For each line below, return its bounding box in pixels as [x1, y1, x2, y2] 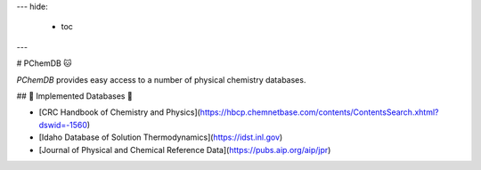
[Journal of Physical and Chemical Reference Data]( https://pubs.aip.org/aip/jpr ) [38, 144, 331, 155]
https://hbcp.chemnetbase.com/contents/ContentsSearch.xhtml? [200, 107, 439, 117]
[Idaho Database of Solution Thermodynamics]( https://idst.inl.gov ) [38, 132, 283, 142]
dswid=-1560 [38, 119, 88, 130]
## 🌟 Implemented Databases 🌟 [16, 90, 133, 101]
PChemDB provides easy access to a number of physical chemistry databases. [16, 74, 306, 85]
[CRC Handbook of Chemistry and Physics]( [38, 107, 200, 117]
